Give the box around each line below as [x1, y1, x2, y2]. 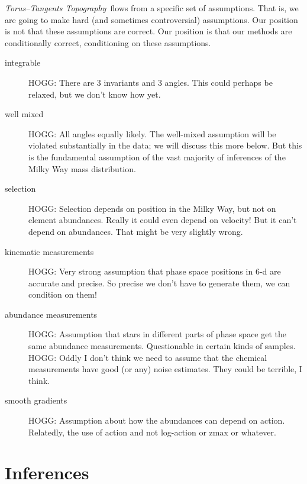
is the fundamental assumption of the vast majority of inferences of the [28, 150, 286, 163]
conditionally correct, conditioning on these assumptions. [5, 36, 211, 49]
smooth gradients [5, 394, 67, 406]
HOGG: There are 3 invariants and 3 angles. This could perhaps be [28, 76, 273, 88]
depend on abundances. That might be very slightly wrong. [28, 225, 243, 237]
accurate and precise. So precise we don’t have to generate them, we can [28, 276, 290, 289]
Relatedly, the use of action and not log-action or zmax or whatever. [28, 425, 276, 438]
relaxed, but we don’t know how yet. [28, 88, 161, 100]
